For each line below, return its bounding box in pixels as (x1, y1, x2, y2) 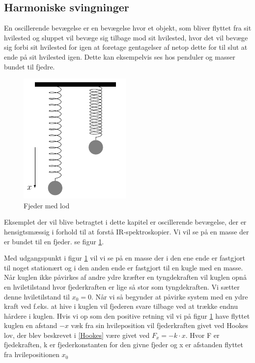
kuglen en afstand (4, 320, 57, 330)
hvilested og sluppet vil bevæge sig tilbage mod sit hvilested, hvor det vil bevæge (4, 32, 248, 42)
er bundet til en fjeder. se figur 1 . (4, 236, 104, 246)
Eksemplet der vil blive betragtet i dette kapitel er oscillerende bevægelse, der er (4, 217, 247, 227)
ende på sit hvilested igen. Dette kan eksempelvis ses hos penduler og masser (4, 51, 235, 62)
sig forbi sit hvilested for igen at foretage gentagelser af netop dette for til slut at (4, 42, 248, 52)
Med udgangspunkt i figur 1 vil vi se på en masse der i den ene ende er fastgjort (4, 253, 245, 263)
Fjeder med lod (24, 200, 70, 210)
